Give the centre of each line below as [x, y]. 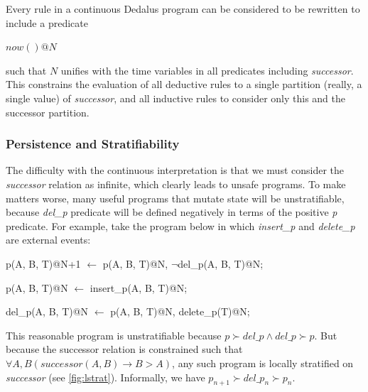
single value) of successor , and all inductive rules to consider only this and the [176, 98]
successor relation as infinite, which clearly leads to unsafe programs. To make [176, 184]
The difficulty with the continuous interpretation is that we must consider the [175, 170]
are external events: [48, 240]
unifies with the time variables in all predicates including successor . [207, 70]
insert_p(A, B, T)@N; [139, 287]
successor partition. [48, 112]
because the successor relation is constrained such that [124, 349]
